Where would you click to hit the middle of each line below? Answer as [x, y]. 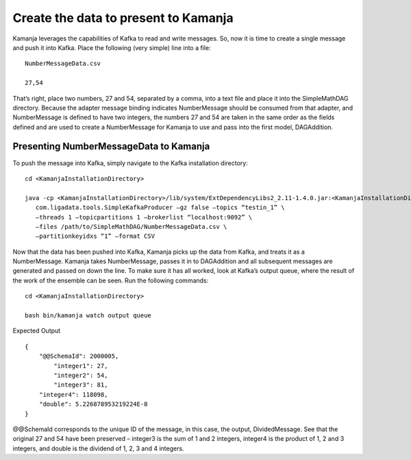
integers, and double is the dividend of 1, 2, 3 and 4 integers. [98, 448]
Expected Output [37, 331]
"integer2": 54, [81, 375]
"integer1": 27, [81, 366]
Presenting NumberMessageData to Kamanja [111, 146]
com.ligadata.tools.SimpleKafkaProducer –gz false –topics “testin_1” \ [160, 208]
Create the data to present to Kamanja [123, 18]
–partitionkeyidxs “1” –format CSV [95, 236]
